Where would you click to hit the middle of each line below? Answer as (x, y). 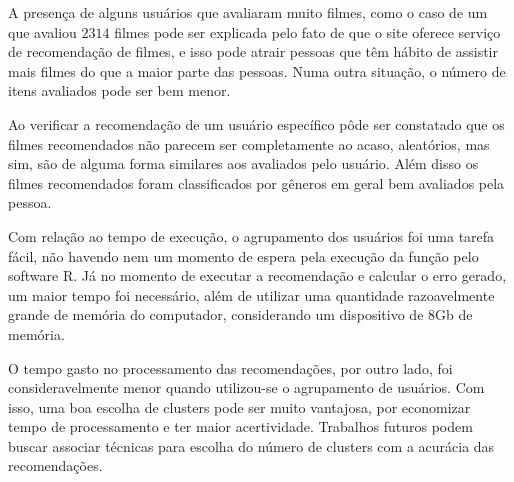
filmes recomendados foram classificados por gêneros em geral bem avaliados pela (256, 182)
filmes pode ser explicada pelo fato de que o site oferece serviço (307, 31)
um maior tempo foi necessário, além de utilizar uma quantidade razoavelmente (251, 294)
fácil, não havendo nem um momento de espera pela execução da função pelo (243, 255)
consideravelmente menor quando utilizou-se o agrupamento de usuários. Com (246, 387)
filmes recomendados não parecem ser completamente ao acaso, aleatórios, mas (249, 143)
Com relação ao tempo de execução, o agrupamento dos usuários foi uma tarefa (251, 235)
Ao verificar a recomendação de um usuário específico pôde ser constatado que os (256, 123)
